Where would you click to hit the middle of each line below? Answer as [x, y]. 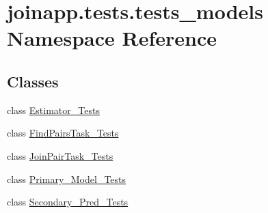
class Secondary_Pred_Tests [68, 202]
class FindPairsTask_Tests [63, 133]
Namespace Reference [112, 38]
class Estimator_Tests [53, 110]
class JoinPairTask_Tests [60, 155]
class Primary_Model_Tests [67, 179]
